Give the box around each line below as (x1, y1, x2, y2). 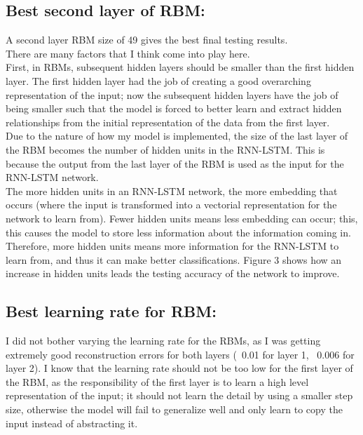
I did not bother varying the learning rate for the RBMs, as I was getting (6, 333, 321, 348)
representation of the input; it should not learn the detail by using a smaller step (6, 388, 353, 403)
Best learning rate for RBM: (6, 300, 217, 322)
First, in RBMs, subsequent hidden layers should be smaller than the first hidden (6, 60, 355, 74)
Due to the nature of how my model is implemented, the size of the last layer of (6, 128, 348, 143)
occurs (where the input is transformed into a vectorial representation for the (6, 197, 337, 212)
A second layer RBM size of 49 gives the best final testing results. (6, 32, 288, 47)
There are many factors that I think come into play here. (6, 46, 250, 60)
